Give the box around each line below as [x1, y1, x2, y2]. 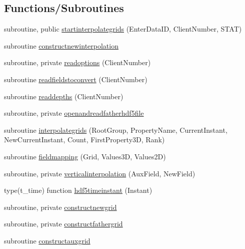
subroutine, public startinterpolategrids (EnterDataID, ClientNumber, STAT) [4, 24, 242, 34]
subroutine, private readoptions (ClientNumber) [4, 57, 151, 68]
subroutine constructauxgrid [4, 235, 90, 245]
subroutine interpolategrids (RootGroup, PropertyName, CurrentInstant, [4, 124, 227, 135]
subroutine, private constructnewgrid [4, 201, 117, 212]
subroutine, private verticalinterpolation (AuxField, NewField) [4, 168, 195, 178]
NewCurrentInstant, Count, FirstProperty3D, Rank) [4, 134, 165, 145]
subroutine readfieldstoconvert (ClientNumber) [4, 74, 147, 84]
